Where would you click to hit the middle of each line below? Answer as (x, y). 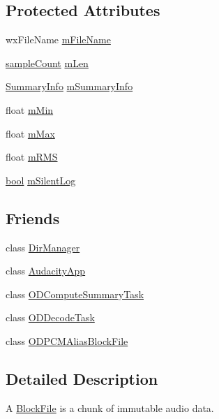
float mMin (30, 109)
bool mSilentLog (41, 180)
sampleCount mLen (47, 63)
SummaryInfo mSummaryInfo (69, 86)
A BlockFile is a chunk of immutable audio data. (110, 407)
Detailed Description (82, 378)
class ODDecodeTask (50, 317)
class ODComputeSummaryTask (75, 294)
